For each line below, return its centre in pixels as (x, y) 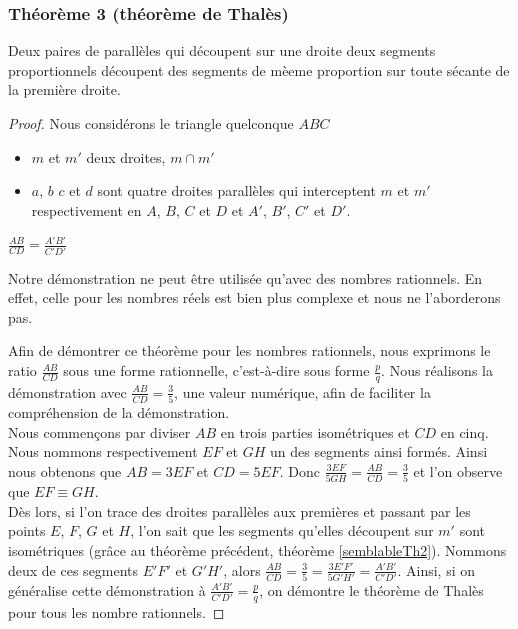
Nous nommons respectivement (103, 451)
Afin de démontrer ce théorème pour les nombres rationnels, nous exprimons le (249, 350)
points (27, 530)
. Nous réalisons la (437, 370)
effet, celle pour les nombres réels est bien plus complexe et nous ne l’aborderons (254, 297)
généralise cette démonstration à (107, 589)
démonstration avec (67, 391)
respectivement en (86, 209)
